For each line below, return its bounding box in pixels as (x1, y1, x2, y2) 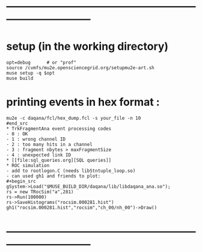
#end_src (6, 120, 28, 127)
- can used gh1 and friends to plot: (6, 173, 101, 179)
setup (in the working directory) (6, 40, 169, 54)
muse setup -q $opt (6, 70, 55, 76)
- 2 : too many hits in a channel (6, 141, 93, 148)
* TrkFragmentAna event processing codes (6, 126, 112, 132)
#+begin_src (6, 179, 36, 185)
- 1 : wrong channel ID (6, 137, 66, 143)
